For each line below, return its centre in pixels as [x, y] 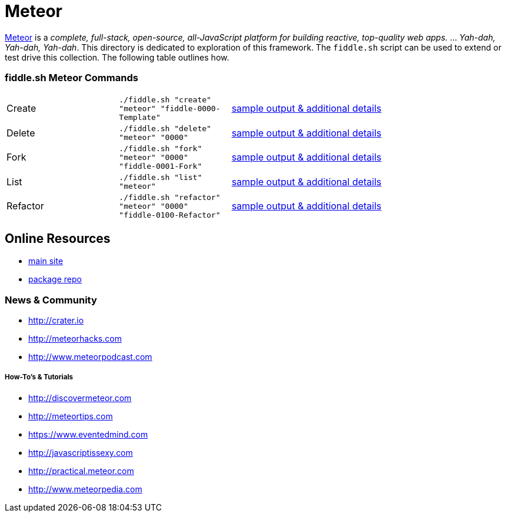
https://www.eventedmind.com [88, 434]
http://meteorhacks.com [75, 339]
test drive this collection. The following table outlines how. [117, 57]
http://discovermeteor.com [80, 398]
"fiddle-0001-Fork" [161, 166]
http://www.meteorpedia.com [85, 489]
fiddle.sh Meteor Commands [71, 78]
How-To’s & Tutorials [39, 377]
